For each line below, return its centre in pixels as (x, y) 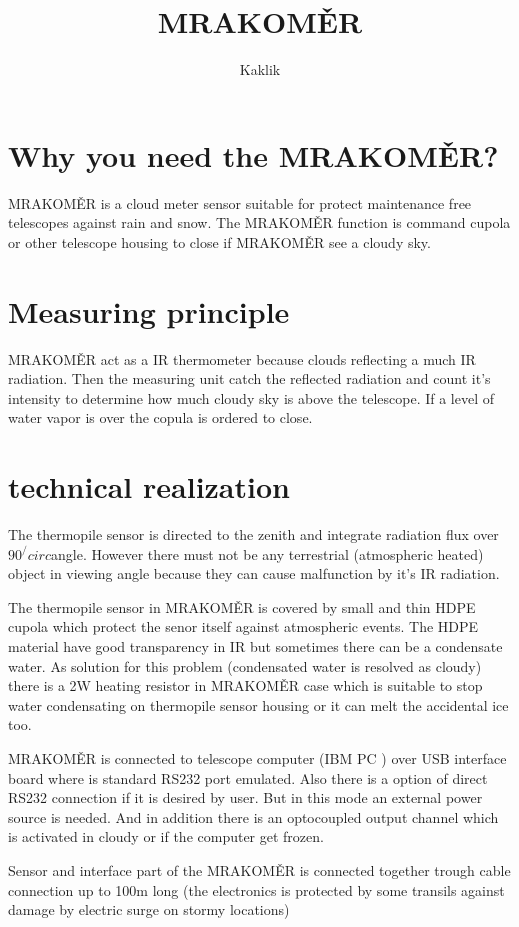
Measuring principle (149, 310)
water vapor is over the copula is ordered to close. (160, 417)
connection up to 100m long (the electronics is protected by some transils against (256, 889)
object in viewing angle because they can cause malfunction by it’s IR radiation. (254, 573)
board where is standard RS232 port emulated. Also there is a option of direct (248, 777)
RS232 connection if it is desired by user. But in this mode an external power (245, 797)
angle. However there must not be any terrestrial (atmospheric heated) (267, 553)
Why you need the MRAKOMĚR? (253, 154)
